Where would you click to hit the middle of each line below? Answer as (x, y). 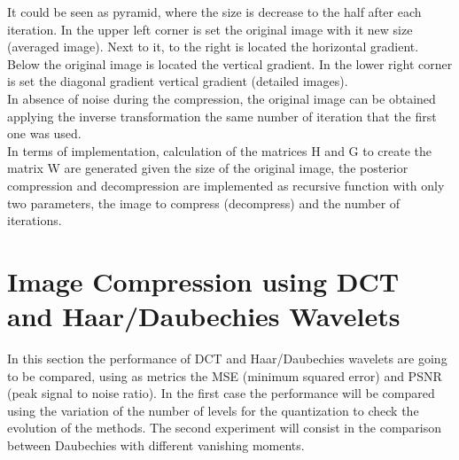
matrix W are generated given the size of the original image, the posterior (208, 168)
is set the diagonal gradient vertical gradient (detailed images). (178, 81)
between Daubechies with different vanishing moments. (156, 445)
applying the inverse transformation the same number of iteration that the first (222, 116)
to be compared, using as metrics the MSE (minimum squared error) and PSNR (225, 375)
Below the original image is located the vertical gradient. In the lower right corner (230, 63)
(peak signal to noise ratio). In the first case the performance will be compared (221, 393)
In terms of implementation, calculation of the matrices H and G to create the (220, 150)
